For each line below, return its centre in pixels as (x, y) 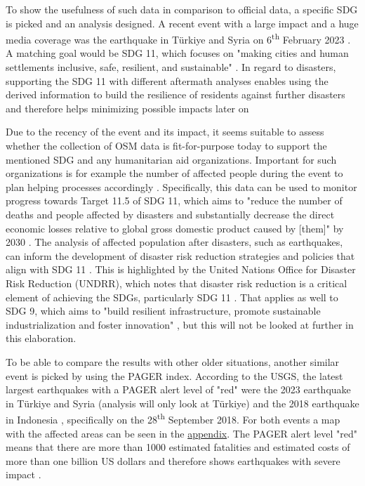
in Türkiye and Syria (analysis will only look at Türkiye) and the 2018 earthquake (182, 403)
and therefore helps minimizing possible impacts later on (127, 108)
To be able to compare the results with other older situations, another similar (173, 361)
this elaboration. (41, 338)
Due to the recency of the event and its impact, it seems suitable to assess (165, 132)
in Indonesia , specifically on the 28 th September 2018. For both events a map (173, 418)
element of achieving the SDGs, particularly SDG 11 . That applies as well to (172, 297)
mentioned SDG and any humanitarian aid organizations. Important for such (171, 159)
